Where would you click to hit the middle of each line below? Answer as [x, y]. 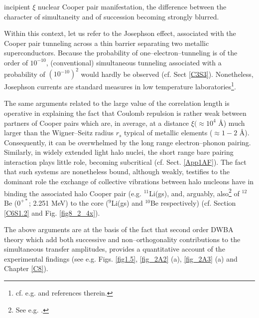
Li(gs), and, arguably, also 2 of [194, 192]
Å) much [232, 123]
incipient [17, 6]
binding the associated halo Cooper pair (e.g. [73, 193]
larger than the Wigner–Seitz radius [59, 133]
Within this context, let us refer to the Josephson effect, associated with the [120, 33]
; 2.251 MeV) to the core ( [68, 202]
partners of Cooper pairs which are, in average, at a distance [97, 123]
